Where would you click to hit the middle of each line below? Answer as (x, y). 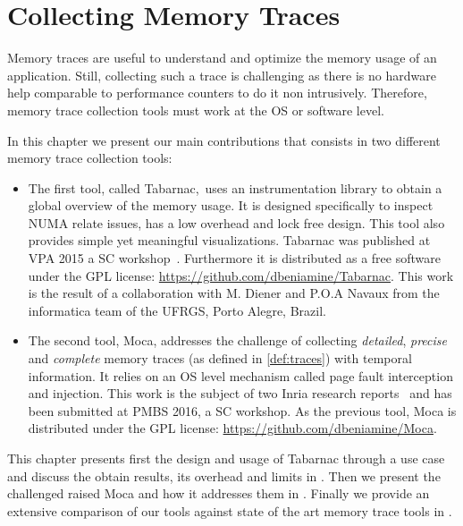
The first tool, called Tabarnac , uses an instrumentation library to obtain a (235, 187)
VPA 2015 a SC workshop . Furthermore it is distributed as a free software (234, 258)
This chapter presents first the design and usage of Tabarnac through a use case (226, 458)
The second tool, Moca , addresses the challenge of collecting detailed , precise (237, 340)
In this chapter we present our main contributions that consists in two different (224, 140)
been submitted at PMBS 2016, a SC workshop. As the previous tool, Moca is (242, 410)
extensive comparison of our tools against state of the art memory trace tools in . (230, 510)
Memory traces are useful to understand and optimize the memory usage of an (222, 58)
